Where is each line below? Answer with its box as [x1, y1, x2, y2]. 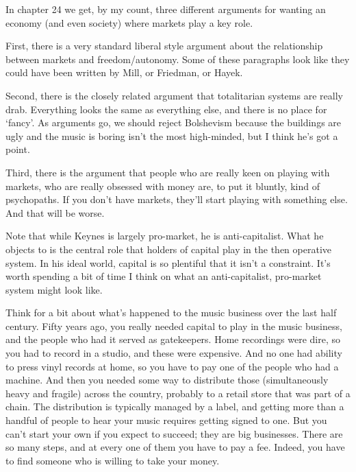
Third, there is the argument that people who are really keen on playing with [5, 165, 330, 179]
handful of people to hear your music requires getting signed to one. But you [5, 413, 327, 427]
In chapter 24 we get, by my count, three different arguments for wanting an [5, 2, 326, 16]
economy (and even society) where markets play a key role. [5, 15, 253, 29]
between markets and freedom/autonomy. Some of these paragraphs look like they [5, 51, 350, 66]
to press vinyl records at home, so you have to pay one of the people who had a [5, 359, 339, 373]
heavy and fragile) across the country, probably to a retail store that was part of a [5, 386, 351, 400]
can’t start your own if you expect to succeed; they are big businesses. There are [5, 426, 343, 440]
